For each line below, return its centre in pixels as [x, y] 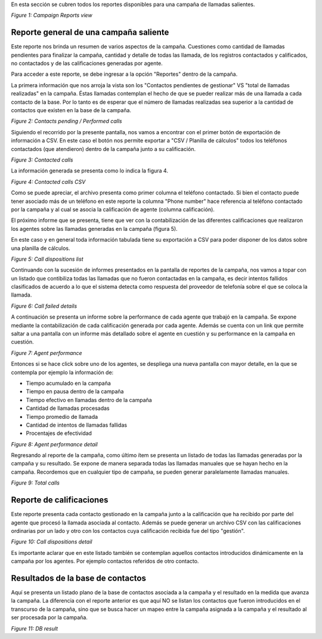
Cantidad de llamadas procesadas [68, 408]
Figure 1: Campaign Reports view [52, 16]
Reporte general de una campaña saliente [90, 33]
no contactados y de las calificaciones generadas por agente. [87, 63]
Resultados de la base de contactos [78, 578]
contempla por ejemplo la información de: [62, 372]
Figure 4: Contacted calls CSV [48, 181]
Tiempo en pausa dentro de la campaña [75, 391]
